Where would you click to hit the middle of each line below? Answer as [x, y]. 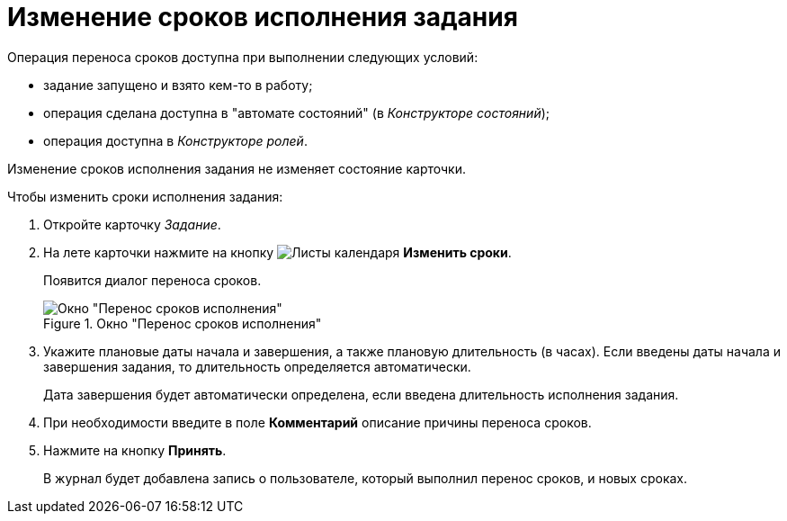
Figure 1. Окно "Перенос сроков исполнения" [183, 323]
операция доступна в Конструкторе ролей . [175, 140]
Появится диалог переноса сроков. [152, 280]
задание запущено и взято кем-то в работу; [178, 85]
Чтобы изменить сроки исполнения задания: [145, 196]
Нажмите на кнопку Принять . [135, 450]
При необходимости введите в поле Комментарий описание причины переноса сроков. [317, 422]
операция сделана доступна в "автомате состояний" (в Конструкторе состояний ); [297, 112]
